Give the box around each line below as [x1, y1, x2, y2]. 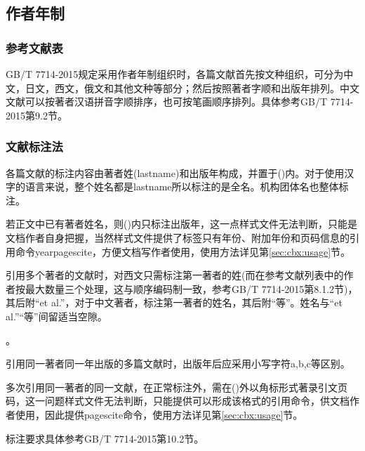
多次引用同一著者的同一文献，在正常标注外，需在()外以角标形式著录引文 [6, 379, 338, 394]
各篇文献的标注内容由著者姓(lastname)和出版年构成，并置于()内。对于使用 [6, 165, 345, 180]
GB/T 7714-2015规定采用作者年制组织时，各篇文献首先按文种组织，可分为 [6, 67, 344, 81]
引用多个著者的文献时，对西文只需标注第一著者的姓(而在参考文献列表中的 [6, 268, 344, 282]
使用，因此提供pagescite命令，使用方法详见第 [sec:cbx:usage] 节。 [15, 407, 303, 421]
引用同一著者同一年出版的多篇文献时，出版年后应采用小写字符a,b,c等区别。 [6, 356, 350, 371]
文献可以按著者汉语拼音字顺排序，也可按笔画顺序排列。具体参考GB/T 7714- [6, 94, 354, 109]
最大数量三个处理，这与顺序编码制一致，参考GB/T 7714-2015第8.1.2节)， [25, 281, 358, 296]
